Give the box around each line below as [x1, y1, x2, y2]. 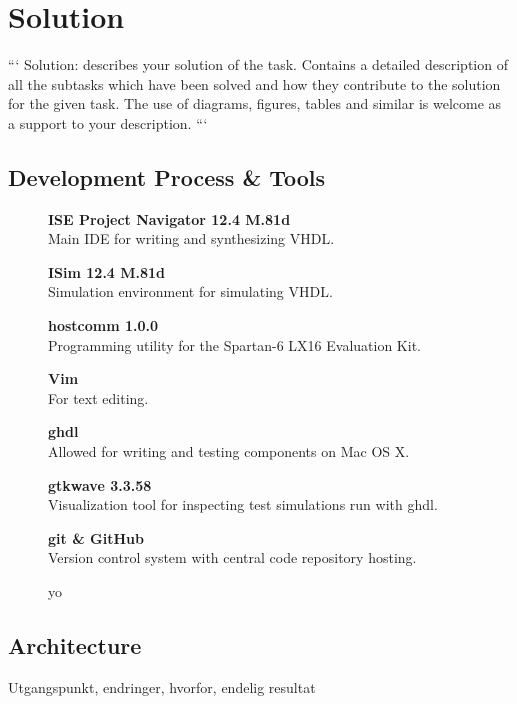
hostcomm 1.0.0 [48, 315, 159, 336]
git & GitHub [48, 527, 144, 548]
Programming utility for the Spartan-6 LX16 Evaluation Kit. [48, 334, 421, 355]
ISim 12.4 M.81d [48, 261, 166, 282]
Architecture [8, 630, 142, 660]
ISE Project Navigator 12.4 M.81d [48, 208, 291, 229]
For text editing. [48, 387, 149, 408]
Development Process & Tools [8, 161, 326, 192]
